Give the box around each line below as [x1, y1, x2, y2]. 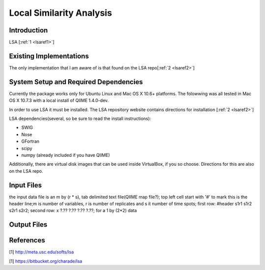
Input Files [9, 181, 42, 189]
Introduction [9, 26, 48, 34]
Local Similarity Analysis [9, 7, 112, 18]
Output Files [9, 220, 48, 229]
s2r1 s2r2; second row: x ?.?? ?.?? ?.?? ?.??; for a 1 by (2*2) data [9, 208, 137, 213]
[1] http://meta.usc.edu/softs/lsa [9, 249, 74, 255]
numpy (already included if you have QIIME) [21, 152, 110, 158]
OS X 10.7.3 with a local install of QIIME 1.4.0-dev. [9, 97, 109, 103]
